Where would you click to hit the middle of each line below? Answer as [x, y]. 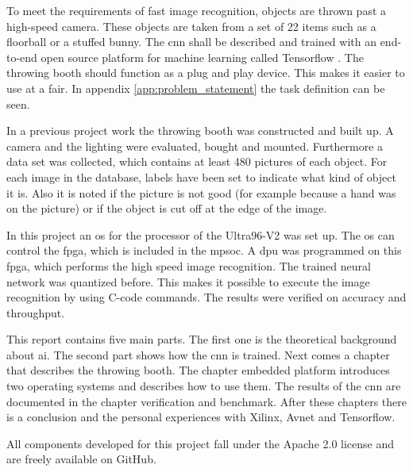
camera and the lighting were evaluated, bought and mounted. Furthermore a [195, 146]
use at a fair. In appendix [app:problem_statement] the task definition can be [196, 88]
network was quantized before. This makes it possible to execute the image [188, 281]
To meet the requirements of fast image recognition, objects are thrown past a [197, 10]
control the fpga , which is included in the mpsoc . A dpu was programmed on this [204, 250]
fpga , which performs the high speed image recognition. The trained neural [189, 265]
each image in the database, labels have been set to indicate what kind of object [201, 177]
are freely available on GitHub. [81, 459]
